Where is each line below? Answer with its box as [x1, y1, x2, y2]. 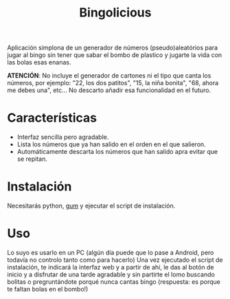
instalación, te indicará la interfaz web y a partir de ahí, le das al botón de [7, 263, 214, 271]
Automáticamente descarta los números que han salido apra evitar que [16, 148, 218, 156]
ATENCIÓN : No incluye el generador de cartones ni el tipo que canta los [7, 71, 211, 80]
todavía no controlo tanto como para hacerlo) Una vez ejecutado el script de [7, 256, 223, 264]
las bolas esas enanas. [7, 58, 71, 67]
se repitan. [16, 155, 48, 163]
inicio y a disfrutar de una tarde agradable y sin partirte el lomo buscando [7, 270, 215, 278]
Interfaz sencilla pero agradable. [16, 133, 109, 142]
